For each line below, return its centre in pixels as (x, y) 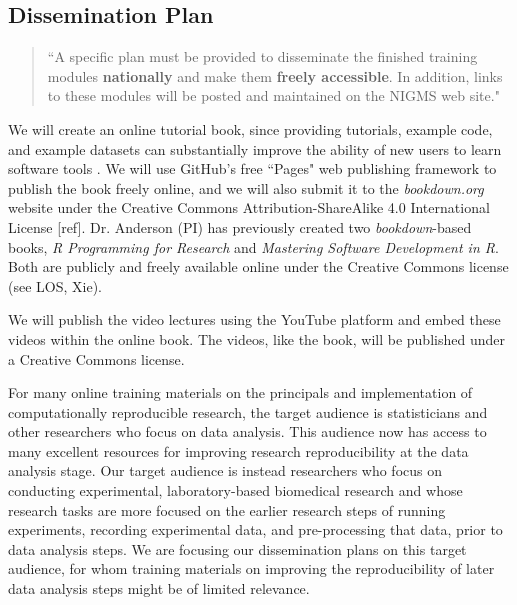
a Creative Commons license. (96, 358)
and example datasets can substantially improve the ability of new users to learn (255, 148)
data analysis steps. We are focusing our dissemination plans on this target (237, 548)
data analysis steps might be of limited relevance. (159, 588)
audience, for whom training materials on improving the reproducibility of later (251, 568)
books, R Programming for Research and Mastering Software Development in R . (253, 246)
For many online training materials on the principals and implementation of (240, 392)
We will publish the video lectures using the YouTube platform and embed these (254, 319)
